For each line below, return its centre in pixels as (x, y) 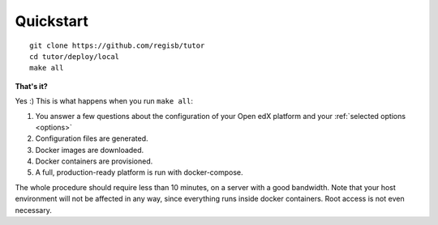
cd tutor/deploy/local (75, 56)
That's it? (31, 86)
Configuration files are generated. (92, 138)
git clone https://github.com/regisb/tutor (117, 45)
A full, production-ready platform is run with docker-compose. (139, 172)
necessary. (34, 210)
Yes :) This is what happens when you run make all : (104, 101)
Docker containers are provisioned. (94, 161)
